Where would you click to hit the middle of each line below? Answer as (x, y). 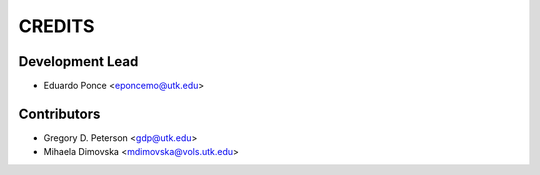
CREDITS (56, 26)
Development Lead (78, 61)
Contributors (59, 113)
